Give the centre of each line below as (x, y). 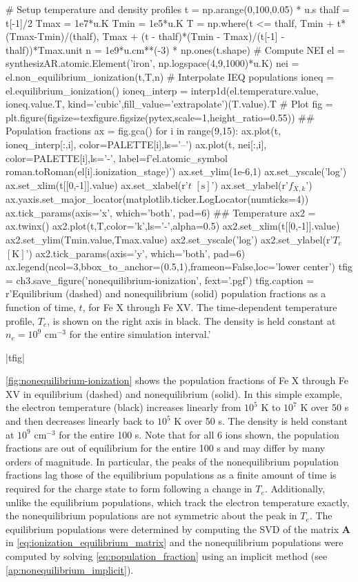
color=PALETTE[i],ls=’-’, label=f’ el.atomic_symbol (117, 158)
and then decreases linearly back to (80, 421)
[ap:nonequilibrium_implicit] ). (70, 569)
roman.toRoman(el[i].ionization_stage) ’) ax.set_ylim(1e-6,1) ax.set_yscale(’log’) (176, 171)
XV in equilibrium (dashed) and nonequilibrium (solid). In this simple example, (174, 393)
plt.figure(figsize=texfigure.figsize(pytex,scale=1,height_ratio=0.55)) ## (160, 117)
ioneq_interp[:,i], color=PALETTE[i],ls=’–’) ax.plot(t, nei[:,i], (136, 144)
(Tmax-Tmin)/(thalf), (52, 36)
